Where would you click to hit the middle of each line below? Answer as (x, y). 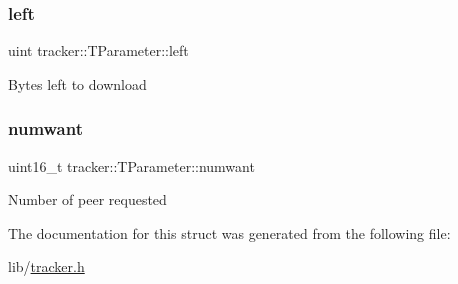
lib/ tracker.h (46, 266)
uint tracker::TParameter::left (98, 50)
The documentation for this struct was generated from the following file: (229, 232)
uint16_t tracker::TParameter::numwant (131, 165)
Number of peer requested (87, 199)
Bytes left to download (77, 83)
